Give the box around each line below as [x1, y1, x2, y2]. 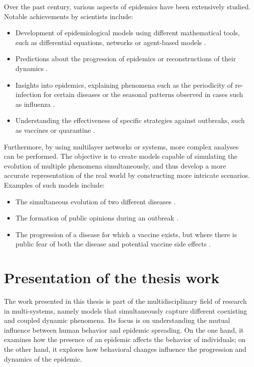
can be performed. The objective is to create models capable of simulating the [4, 151, 238, 161]
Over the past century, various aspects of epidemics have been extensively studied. [4, 1, 251, 11]
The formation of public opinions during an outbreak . [15, 213, 179, 223]
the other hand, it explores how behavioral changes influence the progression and [4, 343, 247, 354]
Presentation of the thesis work [4, 268, 220, 288]
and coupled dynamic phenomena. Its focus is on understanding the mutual [4, 315, 230, 325]
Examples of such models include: [4, 179, 105, 190]
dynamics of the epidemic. [4, 353, 82, 364]
